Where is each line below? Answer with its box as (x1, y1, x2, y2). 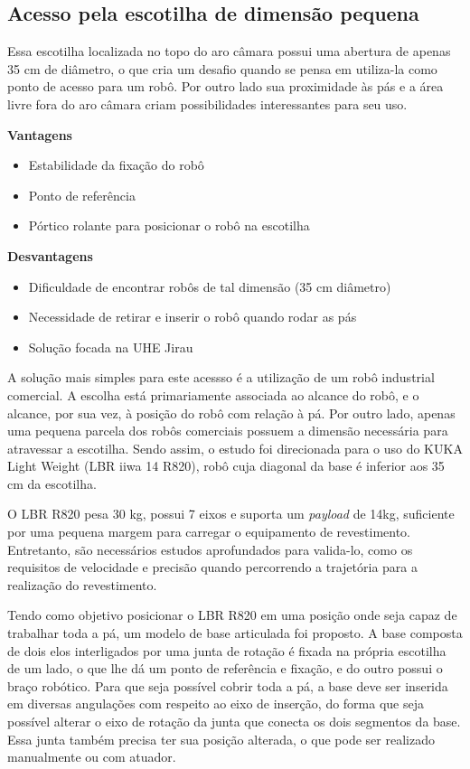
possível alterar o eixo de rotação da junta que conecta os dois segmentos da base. (7, 712, 461, 731)
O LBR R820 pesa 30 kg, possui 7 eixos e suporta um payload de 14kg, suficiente (7, 504, 455, 523)
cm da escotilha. (7, 474, 97, 492)
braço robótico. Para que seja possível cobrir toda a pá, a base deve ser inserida (7, 676, 448, 695)
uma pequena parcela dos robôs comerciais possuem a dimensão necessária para (7, 421, 448, 440)
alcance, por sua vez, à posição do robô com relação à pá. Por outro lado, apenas (7, 403, 456, 422)
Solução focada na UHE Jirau (28, 337, 193, 356)
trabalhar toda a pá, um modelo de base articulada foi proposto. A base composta (7, 624, 463, 642)
